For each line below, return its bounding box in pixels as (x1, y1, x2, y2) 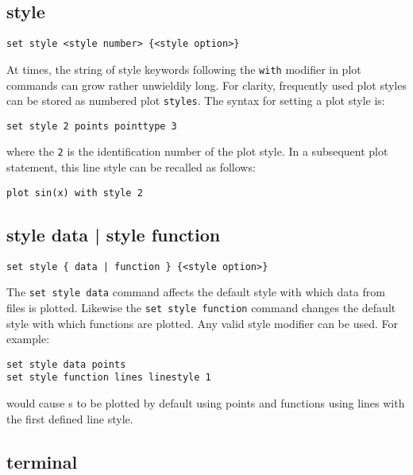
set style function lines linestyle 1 (6, 372, 211, 384)
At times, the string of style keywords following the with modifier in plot (6, 60, 361, 77)
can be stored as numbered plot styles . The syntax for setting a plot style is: (6, 92, 385, 109)
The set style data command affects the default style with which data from (6, 284, 385, 300)
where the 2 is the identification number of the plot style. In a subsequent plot (6, 143, 388, 160)
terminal (6, 449, 78, 473)
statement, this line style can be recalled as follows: (6, 159, 256, 176)
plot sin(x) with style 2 (6, 187, 143, 199)
